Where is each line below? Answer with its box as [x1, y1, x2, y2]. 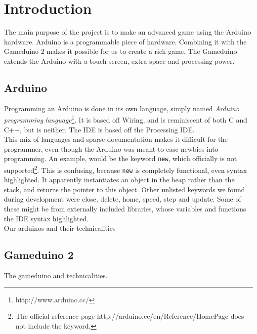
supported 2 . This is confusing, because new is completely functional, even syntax [4, 163, 247, 175]
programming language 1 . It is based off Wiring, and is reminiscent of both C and [4, 113, 248, 125]
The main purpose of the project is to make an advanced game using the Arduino [4, 27, 251, 37]
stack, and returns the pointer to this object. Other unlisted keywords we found [4, 184, 245, 194]
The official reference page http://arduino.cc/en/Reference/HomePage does [15, 311, 244, 321]
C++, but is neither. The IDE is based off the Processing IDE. [4, 124, 195, 134]
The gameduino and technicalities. [4, 270, 108, 281]
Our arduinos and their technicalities [4, 223, 116, 233]
